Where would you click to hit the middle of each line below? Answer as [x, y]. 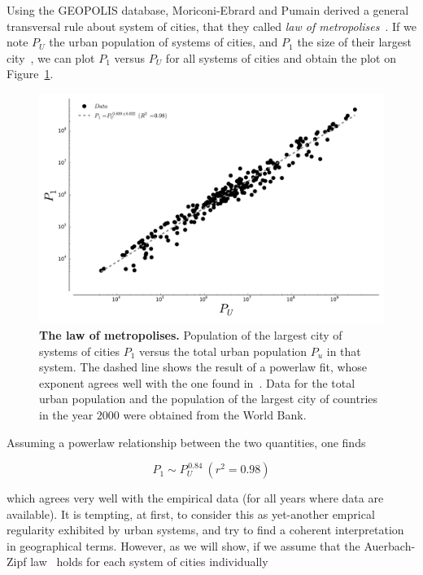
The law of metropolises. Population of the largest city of [191, 334]
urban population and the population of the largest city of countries [209, 399]
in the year [66, 414]
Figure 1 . [30, 74]
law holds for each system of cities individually [149, 562]
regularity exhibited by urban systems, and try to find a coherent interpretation [205, 530]
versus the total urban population [223, 351]
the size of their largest [355, 42]
